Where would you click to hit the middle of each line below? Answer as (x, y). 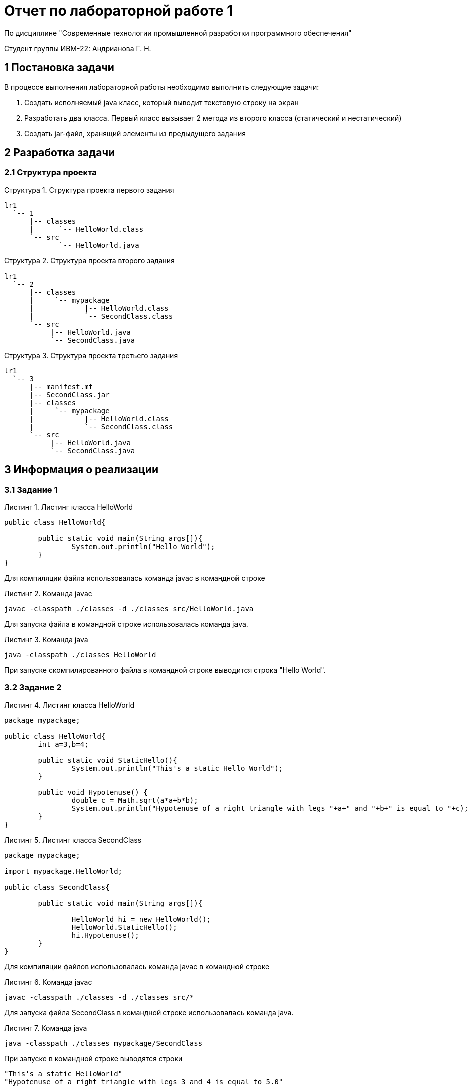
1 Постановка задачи (59, 68)
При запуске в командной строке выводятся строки (93, 1058)
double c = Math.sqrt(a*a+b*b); (135, 800)
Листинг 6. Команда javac (48, 982)
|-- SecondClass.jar (69, 394)
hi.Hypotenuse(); (105, 935)
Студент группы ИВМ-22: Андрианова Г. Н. (78, 48)
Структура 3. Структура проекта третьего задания (91, 355)
